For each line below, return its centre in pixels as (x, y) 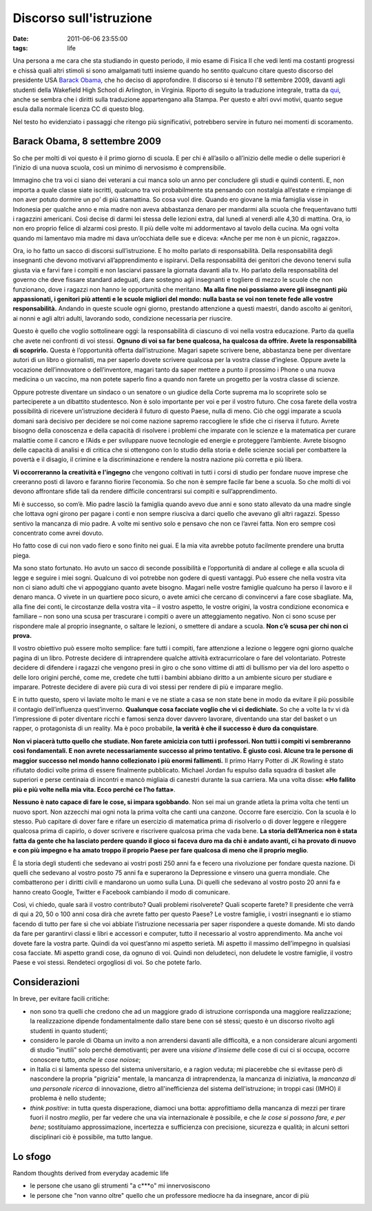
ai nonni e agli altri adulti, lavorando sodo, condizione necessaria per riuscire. (123, 318)
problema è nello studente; (68, 1098)
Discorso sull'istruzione (83, 18)
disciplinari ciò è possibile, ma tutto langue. (91, 1137)
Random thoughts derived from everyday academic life (91, 1173)
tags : (20, 48)
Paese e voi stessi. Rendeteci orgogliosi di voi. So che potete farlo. (107, 963)
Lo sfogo (32, 1156)
